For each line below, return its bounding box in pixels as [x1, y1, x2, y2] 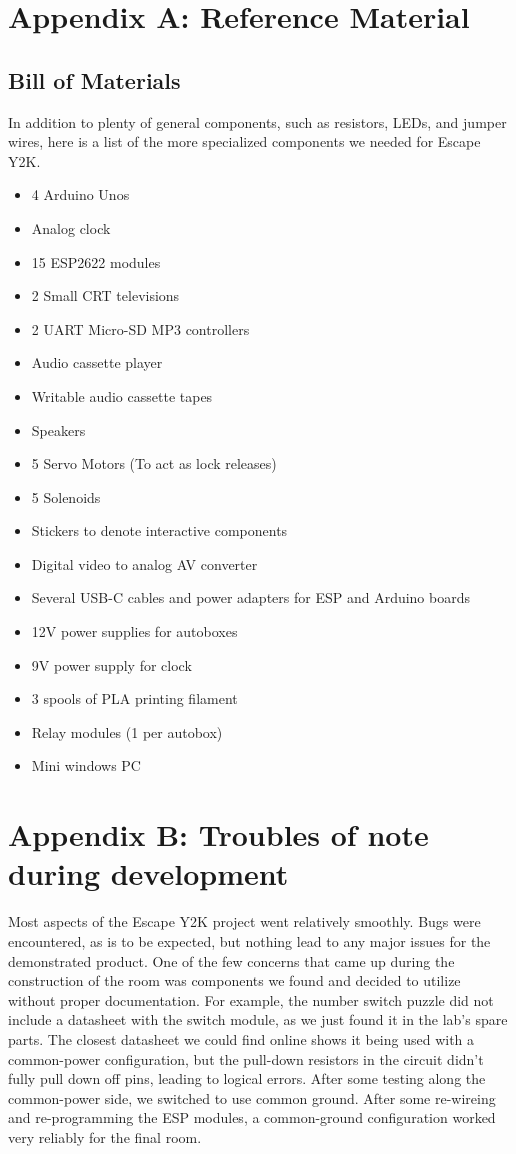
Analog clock [31, 217, 111, 238]
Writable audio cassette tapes [31, 385, 213, 406]
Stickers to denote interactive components [31, 520, 288, 541]
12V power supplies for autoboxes [31, 621, 238, 642]
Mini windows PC [31, 755, 141, 776]
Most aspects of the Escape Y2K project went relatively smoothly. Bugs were [8, 911, 481, 932]
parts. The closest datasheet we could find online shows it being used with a [8, 1028, 475, 1049]
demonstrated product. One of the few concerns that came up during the [8, 950, 455, 971]
